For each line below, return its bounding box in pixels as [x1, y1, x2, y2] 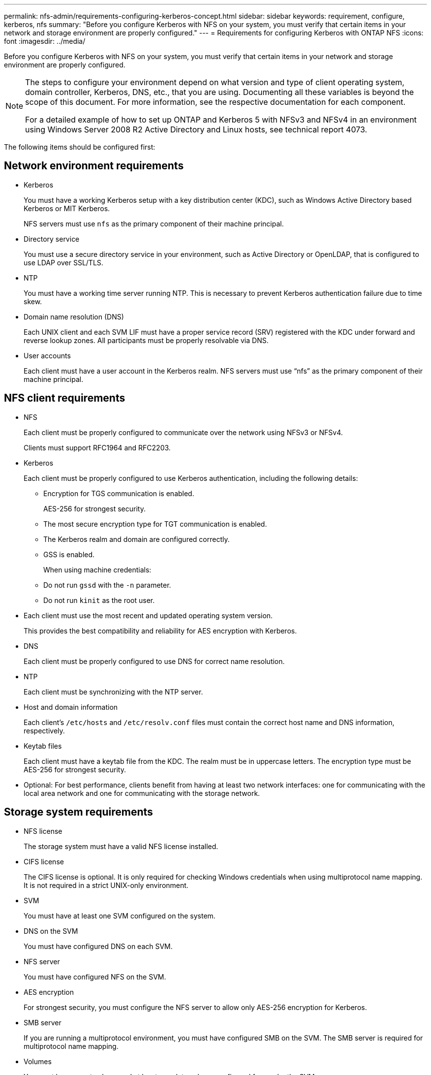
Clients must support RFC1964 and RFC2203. [24, 443, 171, 452]
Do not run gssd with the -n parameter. [43, 580, 171, 589]
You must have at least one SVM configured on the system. [24, 911, 215, 920]
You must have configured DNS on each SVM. [24, 942, 173, 950]
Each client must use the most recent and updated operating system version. [24, 611, 273, 620]
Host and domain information [24, 702, 118, 711]
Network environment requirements [4, 159, 184, 172]
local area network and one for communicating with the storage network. [24, 789, 260, 797]
